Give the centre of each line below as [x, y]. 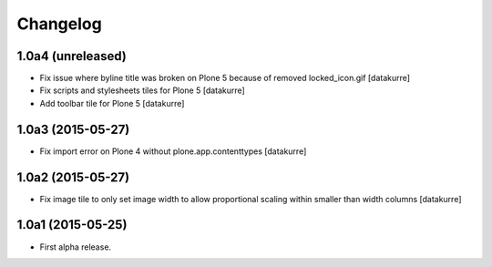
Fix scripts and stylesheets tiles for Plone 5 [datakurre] [142, 90]
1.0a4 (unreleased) [72, 56]
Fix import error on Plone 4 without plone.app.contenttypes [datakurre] [173, 151]
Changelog [59, 24]
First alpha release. [76, 247]
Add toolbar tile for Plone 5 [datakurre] [112, 103]
